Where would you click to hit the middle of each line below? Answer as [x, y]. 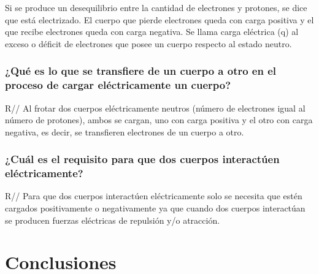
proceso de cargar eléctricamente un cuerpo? [118, 85]
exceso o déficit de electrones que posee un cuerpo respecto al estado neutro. [148, 43]
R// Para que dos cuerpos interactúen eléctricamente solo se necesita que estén [154, 196]
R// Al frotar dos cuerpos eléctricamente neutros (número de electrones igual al [155, 108]
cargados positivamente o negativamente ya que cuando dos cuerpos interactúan [155, 208]
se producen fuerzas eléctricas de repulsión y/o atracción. [113, 220]
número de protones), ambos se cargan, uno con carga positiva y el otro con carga [159, 120]
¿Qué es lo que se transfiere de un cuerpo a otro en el [141, 71]
